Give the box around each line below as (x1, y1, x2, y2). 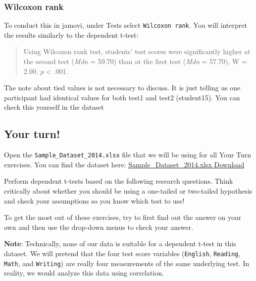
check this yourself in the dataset (4, 102, 104, 112)
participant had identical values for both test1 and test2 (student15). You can (4, 92, 240, 102)
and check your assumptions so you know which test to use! (4, 195, 185, 206)
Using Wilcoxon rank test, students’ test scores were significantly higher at (23, 46, 251, 57)
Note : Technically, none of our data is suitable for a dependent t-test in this (4, 238, 236, 249)
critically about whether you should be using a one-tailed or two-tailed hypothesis (4, 186, 253, 196)
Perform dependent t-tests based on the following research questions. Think (4, 176, 233, 186)
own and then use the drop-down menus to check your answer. (4, 221, 193, 232)
